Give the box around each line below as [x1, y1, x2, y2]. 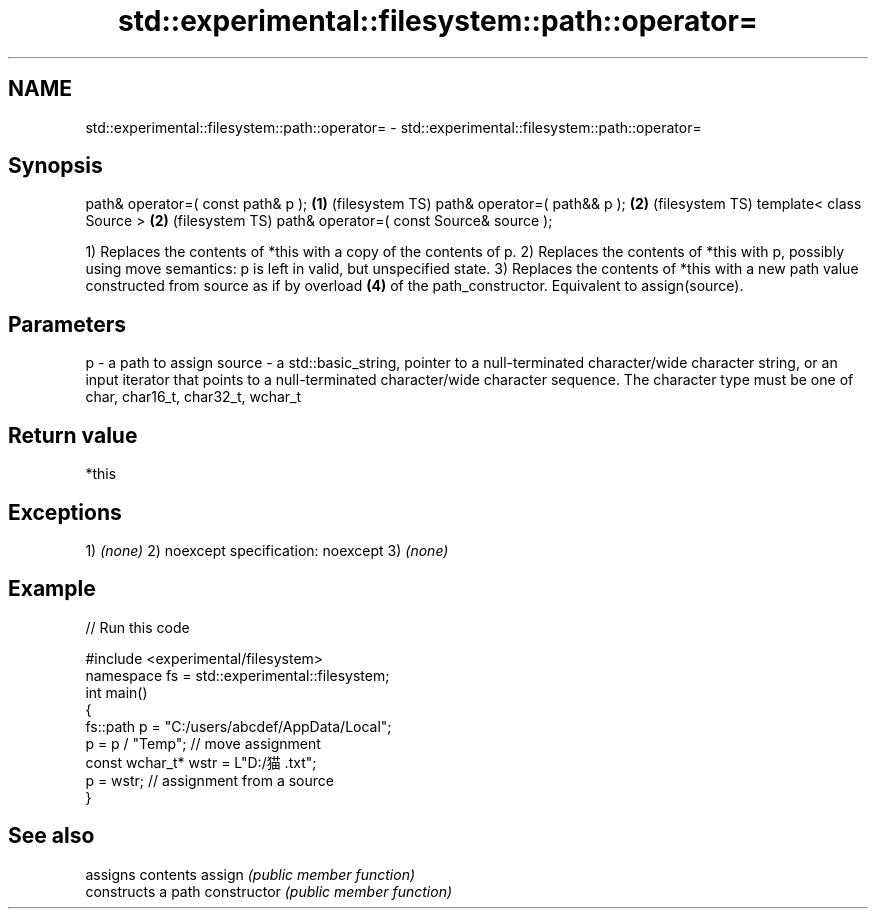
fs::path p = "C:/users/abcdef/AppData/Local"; [85, 717, 392, 735]
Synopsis [8, 153, 103, 179]
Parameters [8, 311, 126, 337]
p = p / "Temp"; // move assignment [85, 734, 321, 752]
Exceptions [8, 499, 122, 525]
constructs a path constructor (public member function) [85, 882, 453, 900]
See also [8, 823, 95, 849]
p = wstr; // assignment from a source [85, 771, 334, 789]
